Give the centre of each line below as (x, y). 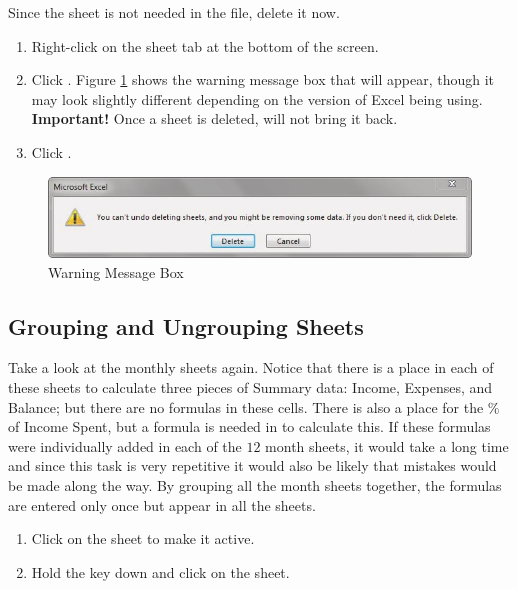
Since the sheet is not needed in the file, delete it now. (174, 12)
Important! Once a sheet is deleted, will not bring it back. (214, 118)
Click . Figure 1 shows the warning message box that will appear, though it (263, 79)
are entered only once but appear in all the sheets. (162, 504)
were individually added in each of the (125, 445)
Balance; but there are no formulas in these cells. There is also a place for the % (254, 406)
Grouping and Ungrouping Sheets (186, 325)
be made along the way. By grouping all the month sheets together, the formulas (255, 484)
